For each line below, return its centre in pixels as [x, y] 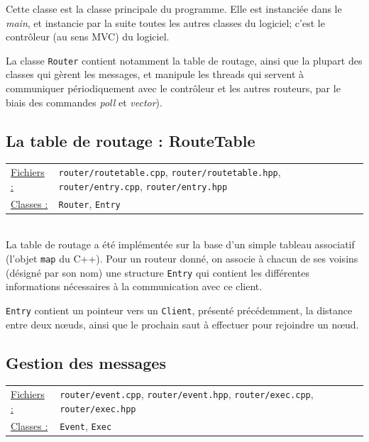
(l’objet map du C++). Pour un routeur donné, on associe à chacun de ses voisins [182, 259]
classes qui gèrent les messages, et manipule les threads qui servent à [155, 74]
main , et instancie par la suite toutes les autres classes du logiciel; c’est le [165, 22]
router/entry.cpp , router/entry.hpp [143, 186]
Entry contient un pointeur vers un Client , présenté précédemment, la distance [179, 310]
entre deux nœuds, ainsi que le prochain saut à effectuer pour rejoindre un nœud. [182, 324]
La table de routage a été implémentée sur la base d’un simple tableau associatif [180, 244]
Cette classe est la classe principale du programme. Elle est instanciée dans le [174, 9]
